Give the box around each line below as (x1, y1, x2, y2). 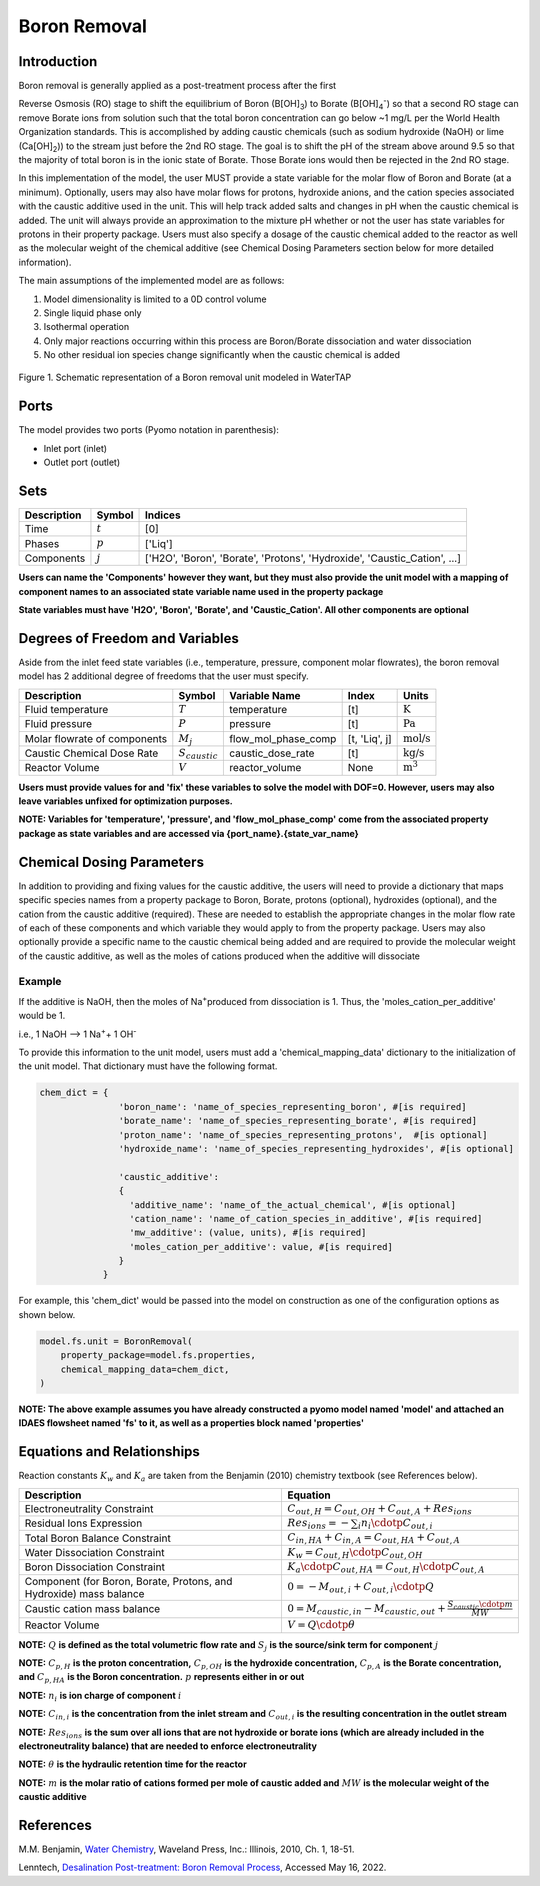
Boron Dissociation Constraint (24, 1560, 165, 1574)
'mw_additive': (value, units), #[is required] (128, 1227, 367, 1239)
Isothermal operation (43, 321, 130, 333)
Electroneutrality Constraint (24, 1501, 154, 1515)
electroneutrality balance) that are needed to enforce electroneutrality (18, 1740, 317, 1752)
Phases (24, 536, 60, 550)
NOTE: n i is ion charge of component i (18, 1689, 182, 1704)
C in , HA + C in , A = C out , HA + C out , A (287, 1531, 460, 1546)
